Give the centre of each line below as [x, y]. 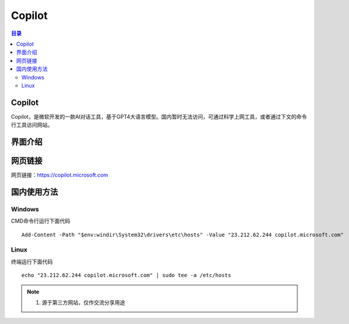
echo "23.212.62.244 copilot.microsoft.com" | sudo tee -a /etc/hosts [126, 275]
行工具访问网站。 [32, 125]
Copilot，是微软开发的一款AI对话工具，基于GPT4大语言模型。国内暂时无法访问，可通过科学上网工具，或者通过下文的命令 [159, 116]
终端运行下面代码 [32, 262]
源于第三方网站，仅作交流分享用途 [83, 302]
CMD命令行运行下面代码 [41, 221]
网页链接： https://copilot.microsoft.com [60, 175]
